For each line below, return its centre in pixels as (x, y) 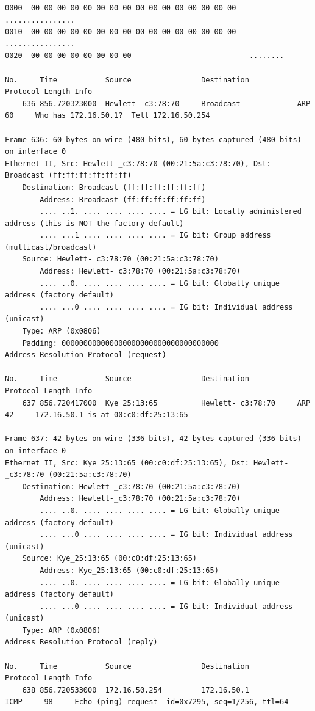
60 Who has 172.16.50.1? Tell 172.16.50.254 (108, 116)
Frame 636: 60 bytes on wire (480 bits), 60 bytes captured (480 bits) (153, 140)
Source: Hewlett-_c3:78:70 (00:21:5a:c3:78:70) (120, 259)
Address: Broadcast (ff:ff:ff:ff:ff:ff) (123, 199)
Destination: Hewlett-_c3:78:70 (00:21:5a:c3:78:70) (131, 487)
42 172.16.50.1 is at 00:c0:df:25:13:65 (97, 415)
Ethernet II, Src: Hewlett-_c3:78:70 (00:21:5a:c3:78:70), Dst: (138, 163)
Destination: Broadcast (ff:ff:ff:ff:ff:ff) (114, 187)
